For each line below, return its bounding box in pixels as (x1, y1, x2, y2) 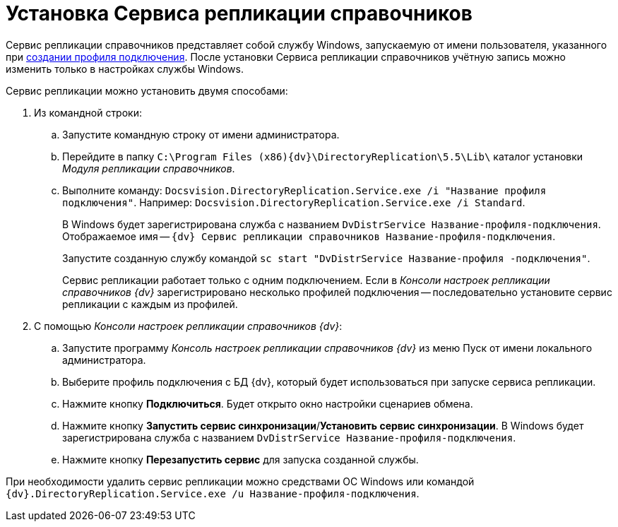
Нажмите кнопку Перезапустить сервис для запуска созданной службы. (62, 453, 419, 466)
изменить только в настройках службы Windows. (6, 62, 244, 75)
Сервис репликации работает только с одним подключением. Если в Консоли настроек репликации (62, 273, 550, 286)
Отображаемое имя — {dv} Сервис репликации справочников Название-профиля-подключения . (62, 230, 556, 242)
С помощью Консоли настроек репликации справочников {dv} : (34, 319, 343, 332)
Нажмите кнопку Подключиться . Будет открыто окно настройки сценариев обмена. (62, 397, 473, 410)
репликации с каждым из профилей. (62, 297, 238, 310)
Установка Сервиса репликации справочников (6, 1, 473, 25)
